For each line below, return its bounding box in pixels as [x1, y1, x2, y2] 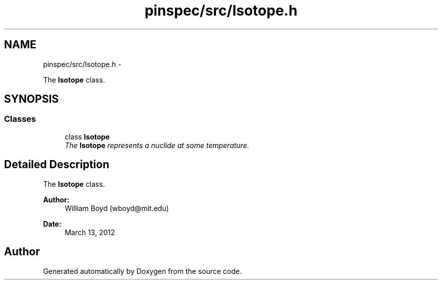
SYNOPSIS [4, 93, 59, 106]
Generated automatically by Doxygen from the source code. [43, 266, 242, 275]
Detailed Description [4, 158, 109, 171]
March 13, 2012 [65, 228, 115, 237]
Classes [4, 114, 36, 124]
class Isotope [65, 132, 110, 141]
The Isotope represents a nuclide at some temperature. [65, 140, 249, 150]
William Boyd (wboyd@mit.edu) [65, 203, 169, 212]
